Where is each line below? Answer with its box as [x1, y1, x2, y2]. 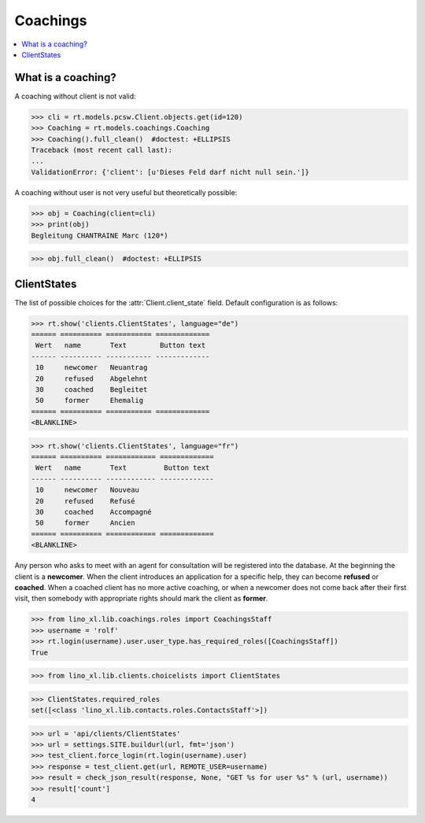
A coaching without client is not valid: [14, 91, 137, 101]
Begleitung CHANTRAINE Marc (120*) [31, 231, 168, 240]
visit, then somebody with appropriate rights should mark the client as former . [14, 594, 268, 603]
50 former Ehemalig [35, 396, 144, 405]
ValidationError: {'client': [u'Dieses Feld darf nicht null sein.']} [31, 168, 310, 176]
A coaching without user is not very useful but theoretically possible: [14, 187, 238, 197]
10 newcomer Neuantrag [35, 363, 148, 372]
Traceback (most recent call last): [31, 146, 173, 154]
